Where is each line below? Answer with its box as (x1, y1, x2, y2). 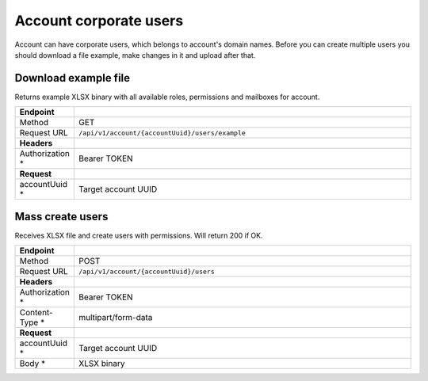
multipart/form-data (78, 312, 153, 323)
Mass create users (14, 210, 109, 223)
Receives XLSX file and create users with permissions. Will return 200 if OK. (14, 231, 263, 240)
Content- (19, 307, 53, 318)
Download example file (14, 71, 131, 85)
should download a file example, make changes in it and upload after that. (14, 50, 256, 59)
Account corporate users (14, 12, 184, 29)
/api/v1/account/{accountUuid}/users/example (78, 128, 246, 137)
